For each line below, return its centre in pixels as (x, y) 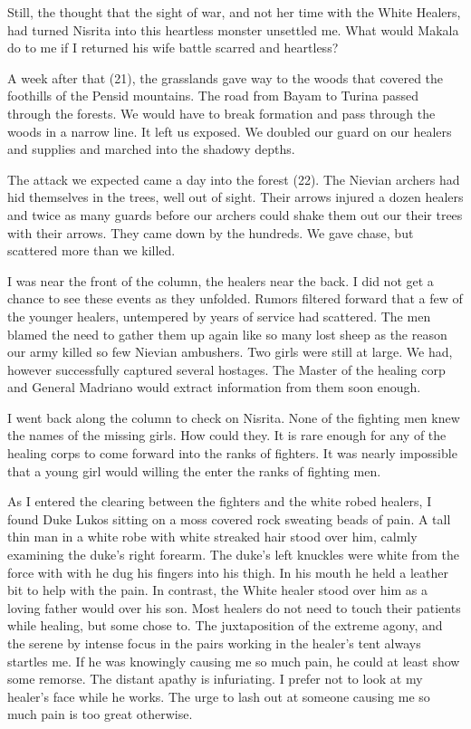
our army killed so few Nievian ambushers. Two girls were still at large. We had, (230, 352)
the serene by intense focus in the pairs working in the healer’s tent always (214, 643)
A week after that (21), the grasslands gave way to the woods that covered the (226, 77)
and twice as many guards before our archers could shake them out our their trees (235, 214)
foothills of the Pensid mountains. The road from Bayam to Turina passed (213, 96)
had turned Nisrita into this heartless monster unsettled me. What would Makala (233, 29)
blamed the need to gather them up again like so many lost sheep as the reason (227, 334)
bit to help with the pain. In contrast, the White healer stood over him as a (217, 590)
